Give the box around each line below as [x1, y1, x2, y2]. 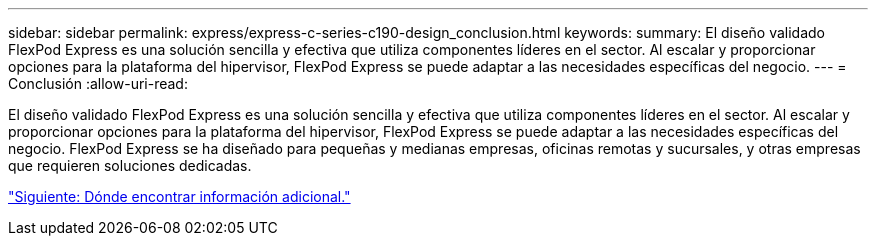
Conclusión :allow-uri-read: [8, 75, 188, 92]
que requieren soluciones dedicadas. [8, 157, 252, 174]
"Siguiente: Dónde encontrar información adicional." [8, 188, 351, 205]
